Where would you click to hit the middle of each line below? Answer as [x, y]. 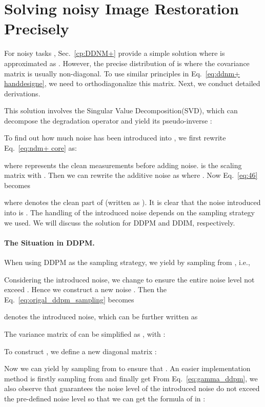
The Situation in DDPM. [49, 242]
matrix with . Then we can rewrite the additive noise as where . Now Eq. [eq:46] [131, 175]
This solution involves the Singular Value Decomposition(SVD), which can [121, 110]
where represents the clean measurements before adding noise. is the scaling [123, 165]
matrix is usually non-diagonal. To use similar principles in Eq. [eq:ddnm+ [122, 73]
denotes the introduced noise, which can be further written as [101, 317]
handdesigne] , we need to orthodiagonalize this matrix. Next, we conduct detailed [132, 83]
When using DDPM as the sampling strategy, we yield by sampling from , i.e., [127, 262]
